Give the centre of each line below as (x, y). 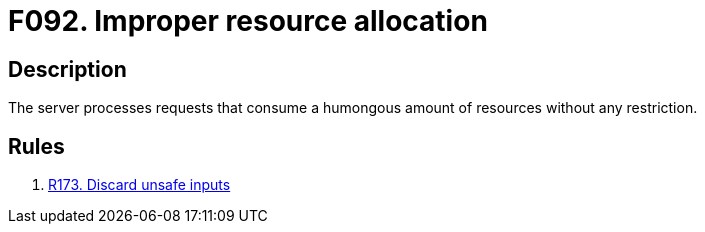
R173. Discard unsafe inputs (139, 185)
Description (67, 69)
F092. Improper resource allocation (248, 21)
